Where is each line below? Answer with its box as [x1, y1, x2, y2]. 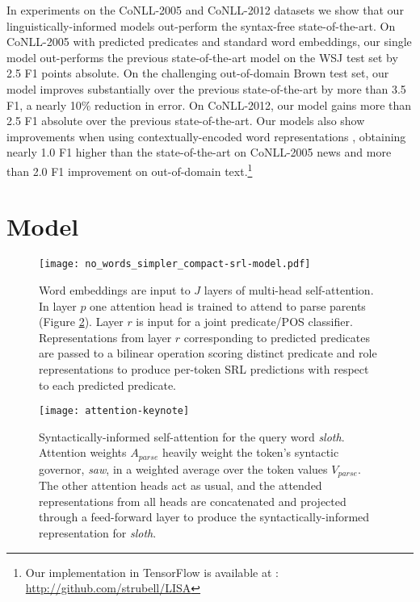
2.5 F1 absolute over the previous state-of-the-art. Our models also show [6, 112, 365, 129]
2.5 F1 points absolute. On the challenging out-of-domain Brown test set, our [6, 65, 389, 82]
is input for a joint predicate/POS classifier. [136, 313, 353, 330]
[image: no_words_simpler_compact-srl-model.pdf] [39, 258, 311, 270]
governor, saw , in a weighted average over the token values [39, 460, 328, 477]
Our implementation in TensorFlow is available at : [25, 563, 279, 580]
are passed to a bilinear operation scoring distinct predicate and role [39, 345, 377, 362]
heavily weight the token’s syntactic [162, 444, 339, 461]
